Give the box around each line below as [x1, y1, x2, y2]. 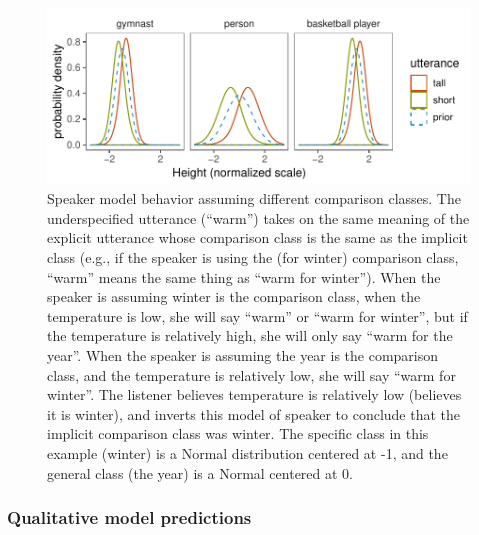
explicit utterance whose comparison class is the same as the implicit [47, 227, 468, 248]
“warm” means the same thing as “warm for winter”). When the [47, 266, 441, 287]
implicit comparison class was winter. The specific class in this [47, 423, 429, 444]
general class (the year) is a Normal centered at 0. [47, 462, 353, 483]
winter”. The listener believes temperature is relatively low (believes [47, 384, 462, 405]
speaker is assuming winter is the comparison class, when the [47, 286, 421, 307]
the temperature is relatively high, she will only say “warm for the [47, 325, 453, 346]
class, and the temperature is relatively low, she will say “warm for [47, 364, 456, 385]
